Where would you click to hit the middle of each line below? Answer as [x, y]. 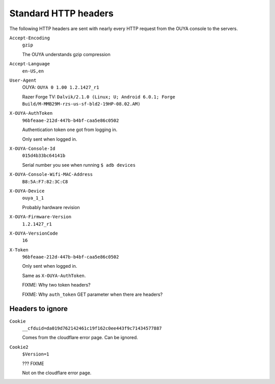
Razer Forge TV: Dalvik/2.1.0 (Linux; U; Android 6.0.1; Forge [99, 96]
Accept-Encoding [30, 38]
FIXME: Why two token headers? [57, 285]
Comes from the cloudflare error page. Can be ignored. [80, 338]
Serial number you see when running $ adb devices [79, 165]
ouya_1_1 [33, 198]
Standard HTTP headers [62, 13]
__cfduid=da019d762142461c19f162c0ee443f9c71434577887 [92, 328]
